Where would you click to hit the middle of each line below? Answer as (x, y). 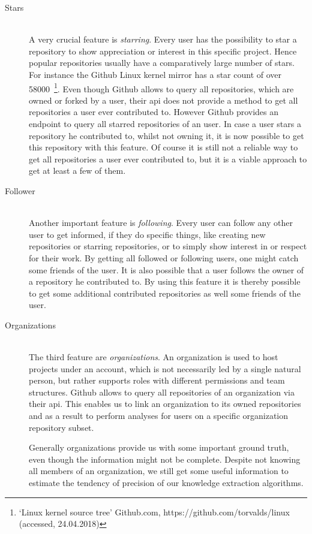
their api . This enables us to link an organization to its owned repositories (165, 404)
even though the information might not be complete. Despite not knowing (165, 459)
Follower (20, 190)
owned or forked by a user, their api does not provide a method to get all (163, 100)
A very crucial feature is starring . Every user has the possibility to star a (163, 39)
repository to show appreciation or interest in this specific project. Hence (163, 51)
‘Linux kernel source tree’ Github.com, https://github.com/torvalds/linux (154, 512)
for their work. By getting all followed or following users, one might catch (164, 257)
